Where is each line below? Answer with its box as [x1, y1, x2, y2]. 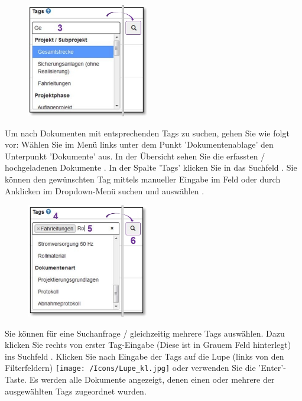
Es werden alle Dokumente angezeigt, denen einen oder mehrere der [29, 373, 275, 386]
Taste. [5, 373, 27, 386]
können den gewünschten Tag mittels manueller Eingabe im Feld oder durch [5, 172, 281, 185]
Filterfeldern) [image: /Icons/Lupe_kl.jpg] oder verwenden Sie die [5, 361, 256, 374]
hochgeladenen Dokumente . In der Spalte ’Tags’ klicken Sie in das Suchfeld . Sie [5, 161, 297, 174]
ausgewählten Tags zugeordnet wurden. [5, 384, 147, 397]
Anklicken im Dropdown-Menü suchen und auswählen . [5, 184, 204, 197]
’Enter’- [258, 361, 286, 374]
